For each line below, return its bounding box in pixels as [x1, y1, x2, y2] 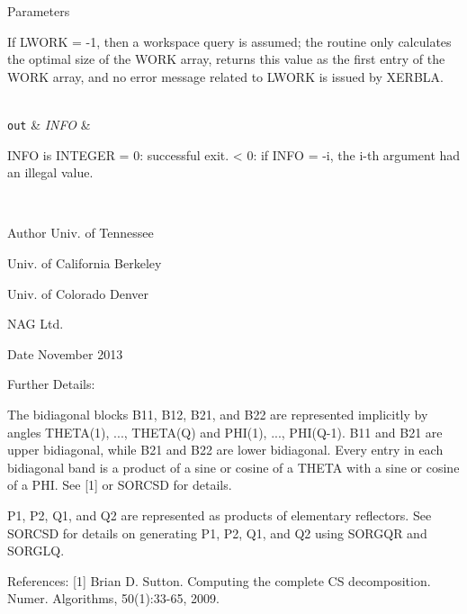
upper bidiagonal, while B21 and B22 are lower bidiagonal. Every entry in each [7, 440, 444, 459]
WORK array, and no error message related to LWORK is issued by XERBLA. [7, 67, 444, 86]
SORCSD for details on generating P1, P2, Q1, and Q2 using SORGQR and [7, 523, 427, 542]
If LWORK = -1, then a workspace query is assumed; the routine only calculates [7, 32, 452, 50]
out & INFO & [7, 114, 91, 133]
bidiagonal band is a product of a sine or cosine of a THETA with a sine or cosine [7, 457, 460, 476]
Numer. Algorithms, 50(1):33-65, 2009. [7, 589, 220, 608]
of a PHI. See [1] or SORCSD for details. [7, 475, 232, 494]
